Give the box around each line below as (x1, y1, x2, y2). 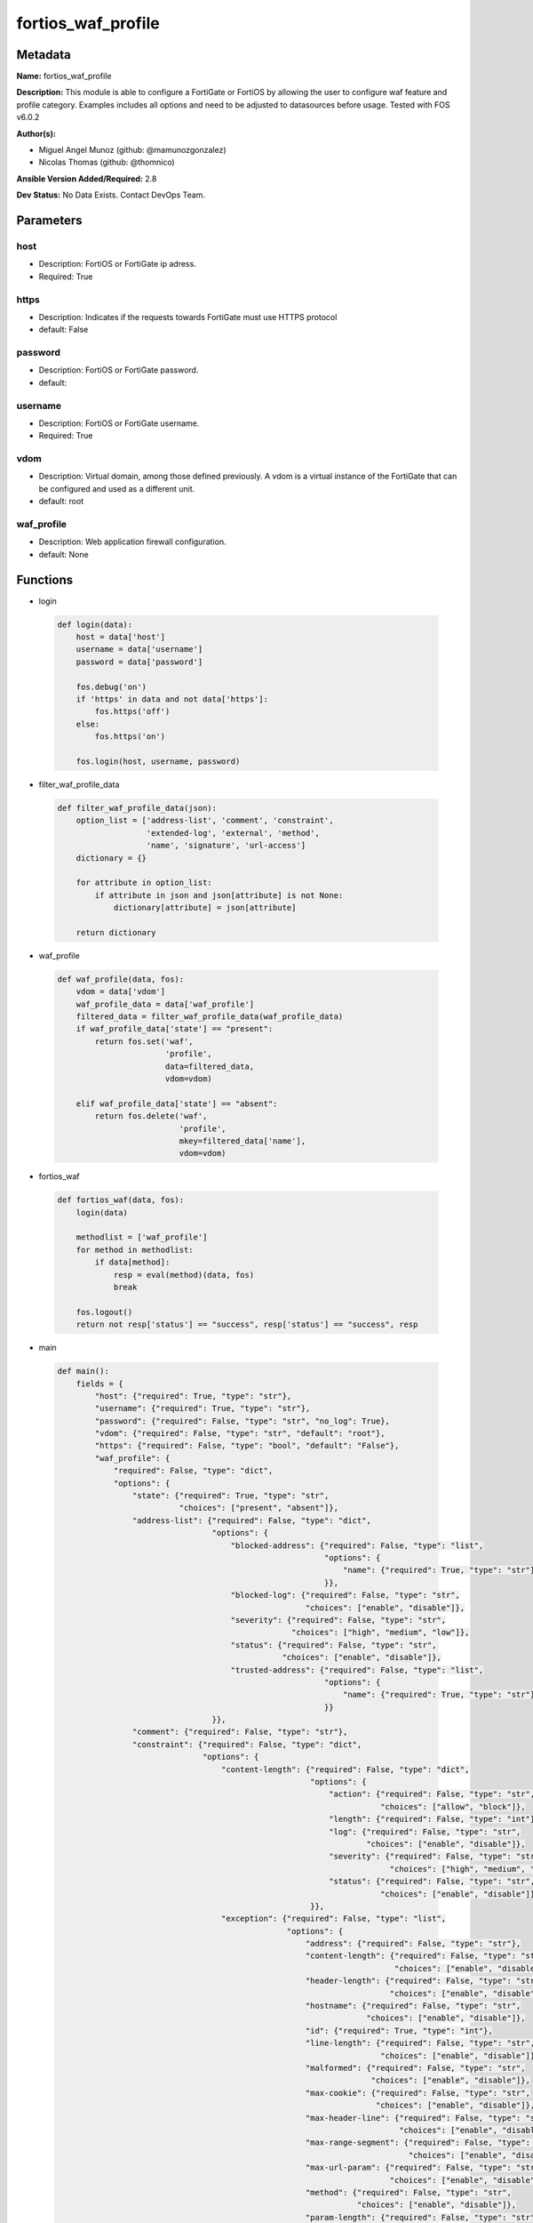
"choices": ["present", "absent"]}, (179, 1503, 339, 1513)
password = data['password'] (76, 656, 203, 667)
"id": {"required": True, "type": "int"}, (305, 2026, 493, 2035)
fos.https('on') (94, 732, 166, 742)
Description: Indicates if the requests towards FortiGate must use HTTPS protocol (38, 311, 338, 322)
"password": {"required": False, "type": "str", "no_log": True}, (94, 1416, 391, 1426)
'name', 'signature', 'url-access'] (146, 840, 306, 851)
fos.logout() (76, 1307, 133, 1317)
